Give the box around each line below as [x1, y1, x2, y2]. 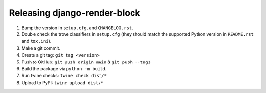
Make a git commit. [21, 45, 61, 51]
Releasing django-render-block [9, 7, 140, 18]
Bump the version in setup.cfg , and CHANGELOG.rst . [21, 25, 133, 31]
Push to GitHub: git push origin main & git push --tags [21, 59, 151, 65]
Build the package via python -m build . [21, 65, 107, 71]
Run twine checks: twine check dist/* [21, 73, 107, 79]
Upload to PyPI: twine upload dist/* [21, 79, 103, 86]
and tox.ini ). [21, 38, 52, 44]
